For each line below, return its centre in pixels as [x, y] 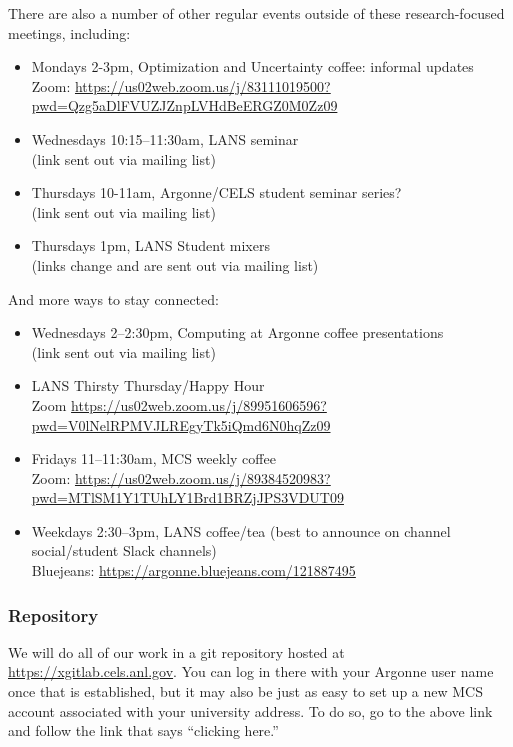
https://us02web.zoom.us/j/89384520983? [202, 477]
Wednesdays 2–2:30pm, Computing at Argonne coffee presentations [237, 332]
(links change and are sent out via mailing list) [175, 264]
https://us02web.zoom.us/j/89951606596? [199, 404]
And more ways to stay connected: [113, 298]
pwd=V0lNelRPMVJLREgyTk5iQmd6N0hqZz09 [181, 424]
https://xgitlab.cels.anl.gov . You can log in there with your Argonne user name [251, 671]
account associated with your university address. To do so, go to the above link [250, 710]
